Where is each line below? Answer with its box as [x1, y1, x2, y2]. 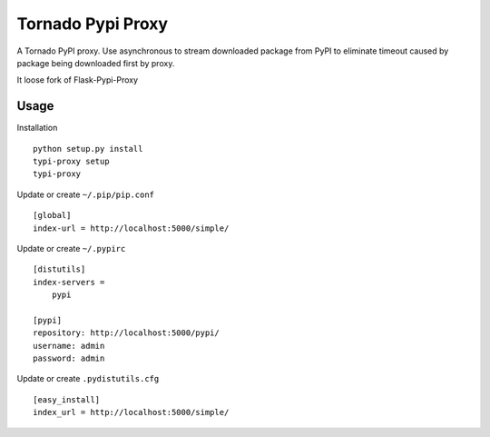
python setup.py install [33, 144, 143, 154]
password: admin [33, 353, 105, 363]
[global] [33, 210, 72, 221]
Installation [16, 123, 58, 134]
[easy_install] [33, 394, 101, 404]
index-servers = [33, 277, 105, 287]
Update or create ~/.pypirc [16, 243, 126, 253]
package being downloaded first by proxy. [16, 57, 175, 68]
